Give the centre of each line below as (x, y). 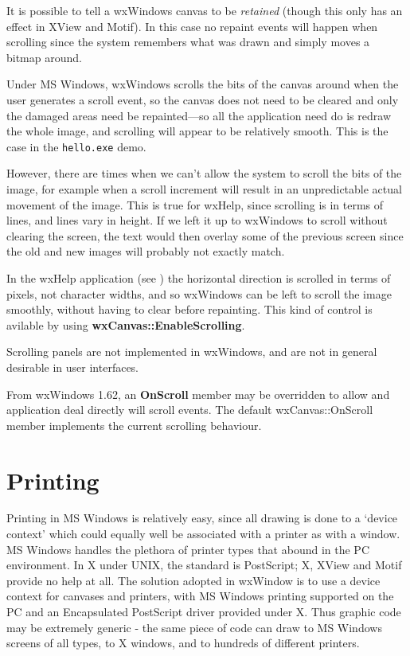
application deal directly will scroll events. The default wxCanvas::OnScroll (190, 410)
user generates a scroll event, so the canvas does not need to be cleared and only (203, 99)
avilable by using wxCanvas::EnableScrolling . (126, 324)
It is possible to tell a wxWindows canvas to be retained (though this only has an (205, 10)
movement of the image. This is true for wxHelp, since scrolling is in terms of (195, 204)
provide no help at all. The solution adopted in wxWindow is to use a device (193, 580)
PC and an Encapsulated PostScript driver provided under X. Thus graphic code (204, 611)
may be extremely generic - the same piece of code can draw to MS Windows (194, 627)
